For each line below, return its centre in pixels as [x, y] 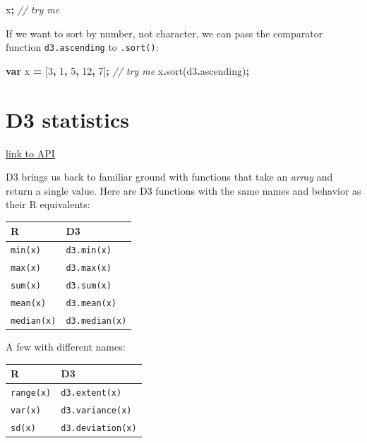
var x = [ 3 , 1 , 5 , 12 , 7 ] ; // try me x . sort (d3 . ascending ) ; [127, 70]
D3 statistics [68, 119]
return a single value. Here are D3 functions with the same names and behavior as [183, 190]
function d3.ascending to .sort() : [82, 47]
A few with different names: [66, 347]
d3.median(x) [96, 321]
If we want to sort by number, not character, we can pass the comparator [164, 33]
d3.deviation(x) [99, 428]
